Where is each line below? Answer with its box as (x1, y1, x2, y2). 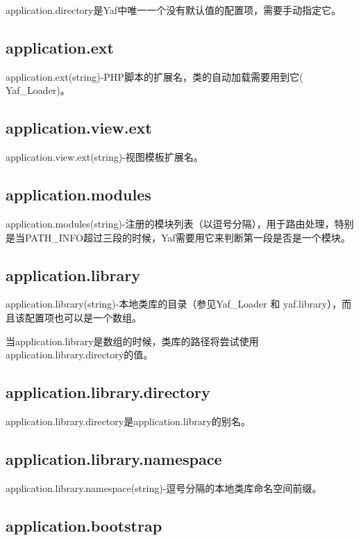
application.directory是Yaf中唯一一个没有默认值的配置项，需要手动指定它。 (6, 3, 342, 17)
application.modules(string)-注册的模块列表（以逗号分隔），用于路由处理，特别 (6, 216, 354, 230)
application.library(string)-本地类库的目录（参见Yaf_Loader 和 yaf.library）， (6, 296, 342, 311)
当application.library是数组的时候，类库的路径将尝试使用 (6, 333, 259, 348)
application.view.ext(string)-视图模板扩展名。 (6, 150, 203, 164)
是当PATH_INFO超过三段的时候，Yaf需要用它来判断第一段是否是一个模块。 (6, 230, 351, 244)
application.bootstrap (6, 514, 162, 536)
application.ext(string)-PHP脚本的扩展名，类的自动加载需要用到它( (6, 69, 303, 84)
